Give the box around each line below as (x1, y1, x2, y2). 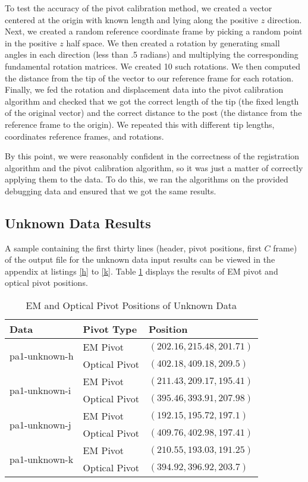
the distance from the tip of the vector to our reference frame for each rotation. (5, 71, 294, 84)
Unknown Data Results (5, 213, 151, 232)
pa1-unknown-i (10, 383, 71, 397)
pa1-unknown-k (10, 452, 74, 466)
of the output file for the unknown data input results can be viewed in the (5, 253, 275, 266)
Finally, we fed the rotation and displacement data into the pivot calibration (5, 83, 284, 96)
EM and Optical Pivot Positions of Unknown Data (26, 298, 237, 313)
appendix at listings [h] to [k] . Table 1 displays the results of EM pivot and (5, 264, 278, 277)
